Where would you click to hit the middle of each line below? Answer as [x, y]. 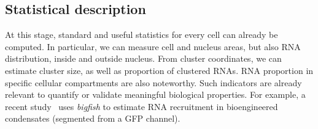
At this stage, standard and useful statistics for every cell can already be [142, 35]
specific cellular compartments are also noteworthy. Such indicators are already [153, 82]
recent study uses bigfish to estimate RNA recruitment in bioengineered [142, 106]
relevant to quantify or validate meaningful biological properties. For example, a [155, 94]
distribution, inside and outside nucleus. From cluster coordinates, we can [143, 58]
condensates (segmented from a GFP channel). [93, 118]
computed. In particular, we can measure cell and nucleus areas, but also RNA [153, 46]
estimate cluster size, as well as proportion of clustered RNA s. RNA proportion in [159, 70]
